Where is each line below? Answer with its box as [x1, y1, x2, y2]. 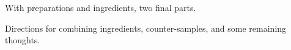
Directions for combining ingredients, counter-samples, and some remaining [5, 21, 287, 34]
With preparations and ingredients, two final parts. [5, 1, 196, 13]
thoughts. [5, 34, 40, 46]
